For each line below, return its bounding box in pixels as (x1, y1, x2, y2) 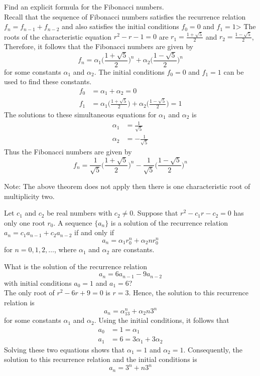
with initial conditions (4, 277, 72, 288)
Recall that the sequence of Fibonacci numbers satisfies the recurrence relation (4, 11, 246, 22)
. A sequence (53, 217, 92, 228)
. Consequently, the (183, 344, 242, 354)
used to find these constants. (4, 76, 92, 87)
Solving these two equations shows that (4, 344, 125, 354)
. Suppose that (133, 208, 178, 218)
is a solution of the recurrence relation (110, 217, 228, 228)
